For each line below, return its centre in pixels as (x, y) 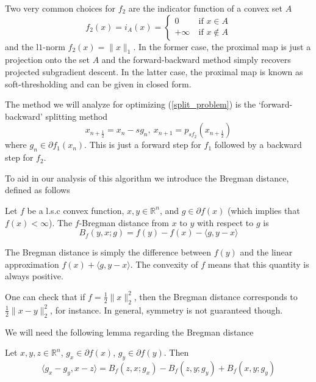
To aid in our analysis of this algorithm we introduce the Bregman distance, (147, 178)
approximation (32, 264)
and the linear (266, 252)
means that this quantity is (258, 264)
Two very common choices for (60, 8)
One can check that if (45, 296)
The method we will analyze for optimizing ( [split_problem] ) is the (131, 104)
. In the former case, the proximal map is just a (222, 46)
